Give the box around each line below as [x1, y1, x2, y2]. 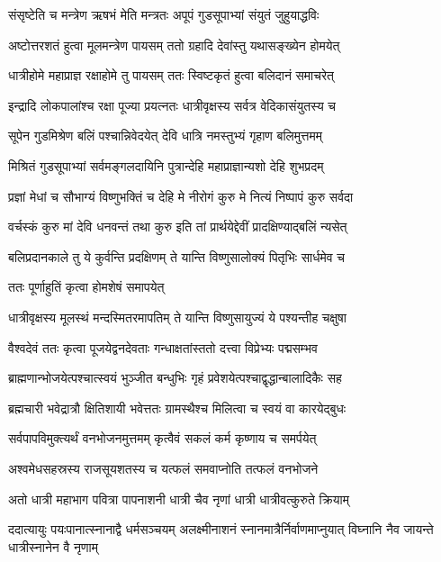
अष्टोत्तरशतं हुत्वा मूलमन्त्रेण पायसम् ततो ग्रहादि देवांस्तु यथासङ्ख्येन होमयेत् [8, 35, 340, 54]
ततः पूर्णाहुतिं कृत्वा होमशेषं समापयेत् [8, 277, 165, 296]
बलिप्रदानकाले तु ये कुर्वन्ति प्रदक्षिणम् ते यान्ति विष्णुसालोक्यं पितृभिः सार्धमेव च [8, 247, 345, 266]
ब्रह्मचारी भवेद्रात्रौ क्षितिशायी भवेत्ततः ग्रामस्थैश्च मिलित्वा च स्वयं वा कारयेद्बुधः [8, 398, 346, 417]
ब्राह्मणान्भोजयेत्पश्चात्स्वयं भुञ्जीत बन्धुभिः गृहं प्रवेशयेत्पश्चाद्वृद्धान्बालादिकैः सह [8, 368, 342, 387]
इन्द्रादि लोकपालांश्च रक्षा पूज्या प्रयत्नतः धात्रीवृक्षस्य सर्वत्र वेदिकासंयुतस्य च [8, 95, 337, 114]
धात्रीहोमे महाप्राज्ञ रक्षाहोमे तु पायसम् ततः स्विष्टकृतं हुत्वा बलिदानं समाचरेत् [8, 66, 334, 85]
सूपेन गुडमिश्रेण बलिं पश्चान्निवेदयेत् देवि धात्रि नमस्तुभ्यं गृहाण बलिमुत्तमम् [8, 126, 322, 145]
